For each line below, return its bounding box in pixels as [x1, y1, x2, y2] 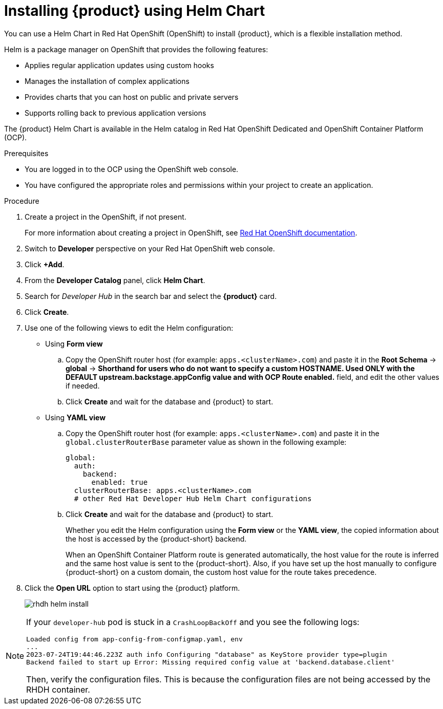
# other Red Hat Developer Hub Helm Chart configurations [74, 494, 312, 503]
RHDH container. [26, 684, 90, 695]
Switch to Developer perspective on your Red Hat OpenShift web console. [25, 244, 275, 253]
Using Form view [45, 339, 103, 348]
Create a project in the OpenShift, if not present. [25, 212, 186, 221]
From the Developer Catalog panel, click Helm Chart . [25, 275, 205, 285]
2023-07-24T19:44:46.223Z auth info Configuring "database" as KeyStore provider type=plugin [26, 650, 387, 658]
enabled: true [91, 478, 148, 486]
